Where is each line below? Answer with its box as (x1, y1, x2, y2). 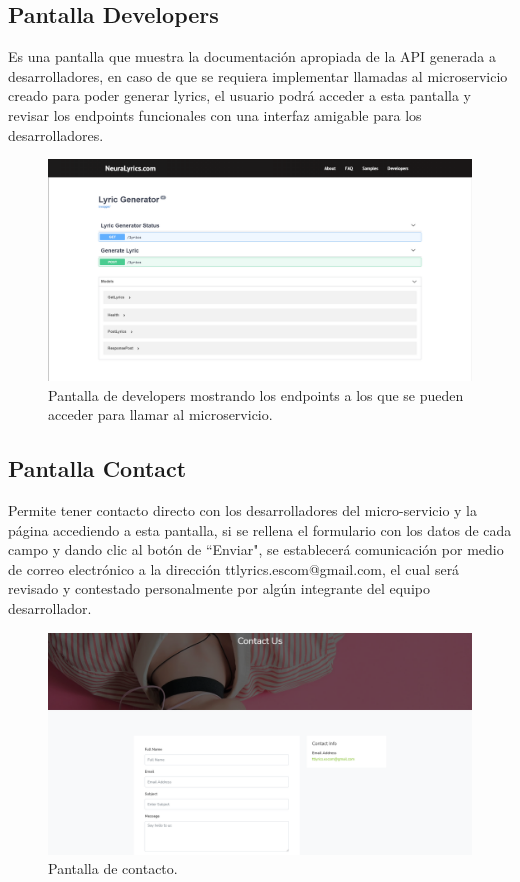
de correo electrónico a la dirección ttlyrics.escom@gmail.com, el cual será (8, 558, 460, 579)
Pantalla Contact (8, 453, 187, 484)
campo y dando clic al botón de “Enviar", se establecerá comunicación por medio (8, 539, 504, 560)
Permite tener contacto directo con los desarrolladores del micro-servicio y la (8, 500, 477, 521)
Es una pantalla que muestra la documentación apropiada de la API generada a (8, 46, 496, 67)
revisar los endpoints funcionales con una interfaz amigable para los (8, 104, 422, 125)
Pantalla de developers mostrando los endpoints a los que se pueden (48, 384, 464, 405)
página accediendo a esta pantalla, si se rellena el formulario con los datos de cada (8, 519, 512, 540)
